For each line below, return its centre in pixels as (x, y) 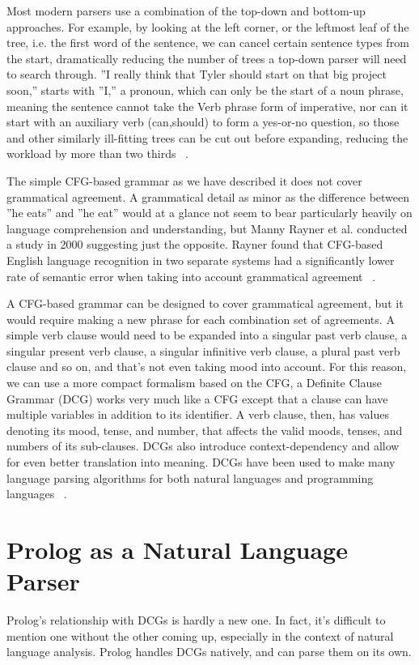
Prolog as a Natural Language (177, 549)
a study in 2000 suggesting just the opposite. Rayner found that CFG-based (195, 244)
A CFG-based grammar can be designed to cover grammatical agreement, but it (205, 303)
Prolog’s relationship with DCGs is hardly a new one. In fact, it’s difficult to (196, 620)
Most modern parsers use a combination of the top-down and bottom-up (186, 11)
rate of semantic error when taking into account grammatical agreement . (191, 276)
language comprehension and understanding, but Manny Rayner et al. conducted (207, 228)
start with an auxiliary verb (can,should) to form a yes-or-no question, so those (203, 122)
